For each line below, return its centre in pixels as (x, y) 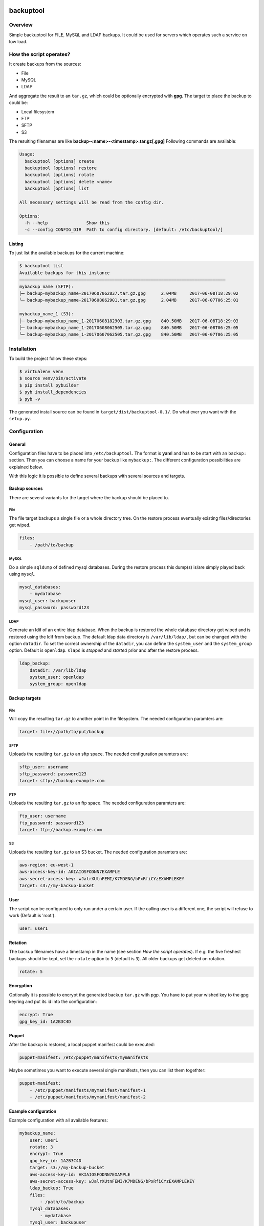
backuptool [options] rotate (60, 175)
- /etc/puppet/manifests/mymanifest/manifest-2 (88, 1097)
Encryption (21, 986)
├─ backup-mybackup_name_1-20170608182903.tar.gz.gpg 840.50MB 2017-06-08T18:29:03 (129, 321)
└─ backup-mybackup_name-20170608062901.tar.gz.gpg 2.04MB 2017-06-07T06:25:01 (129, 300)
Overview (21, 25)
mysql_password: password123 (54, 608)
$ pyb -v (30, 399)
